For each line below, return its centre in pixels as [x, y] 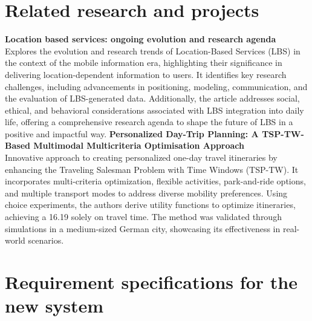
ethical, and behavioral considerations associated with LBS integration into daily [154, 110]
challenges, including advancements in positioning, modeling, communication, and [156, 86]
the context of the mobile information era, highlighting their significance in [144, 63]
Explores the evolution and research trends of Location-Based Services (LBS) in [153, 50]
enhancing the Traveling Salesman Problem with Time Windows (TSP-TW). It [152, 169]
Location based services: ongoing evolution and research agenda [141, 39]
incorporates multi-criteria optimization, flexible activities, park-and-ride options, [155, 181]
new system [54, 306]
